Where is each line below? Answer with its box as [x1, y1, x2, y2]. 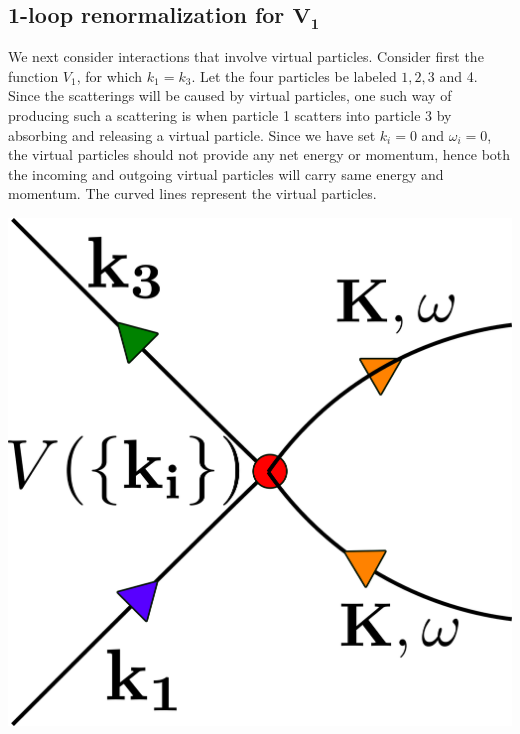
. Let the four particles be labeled [191, 65, 397, 86]
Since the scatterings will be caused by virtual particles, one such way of [8, 85, 452, 106]
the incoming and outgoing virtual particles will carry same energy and [8, 163, 444, 184]
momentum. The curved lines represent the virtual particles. [8, 183, 377, 204]
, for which [76, 65, 143, 86]
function [8, 65, 59, 86]
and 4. [439, 65, 478, 86]
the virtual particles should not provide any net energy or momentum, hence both [8, 144, 511, 165]
